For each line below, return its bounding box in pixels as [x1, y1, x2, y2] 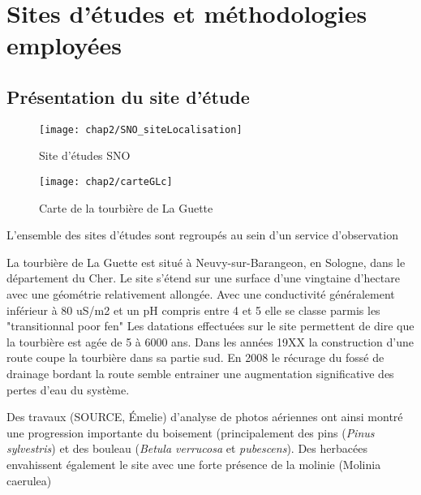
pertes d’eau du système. [6, 381, 130, 398]
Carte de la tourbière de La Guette [39, 199, 213, 216]
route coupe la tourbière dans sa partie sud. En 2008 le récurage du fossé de [6, 349, 384, 366]
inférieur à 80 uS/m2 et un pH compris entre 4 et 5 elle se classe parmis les [6, 301, 380, 318]
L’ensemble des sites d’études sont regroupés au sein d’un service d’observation [6, 226, 398, 243]
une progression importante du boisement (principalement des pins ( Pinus [6, 424, 375, 441]
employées [6, 28, 122, 62]
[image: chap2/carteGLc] [39, 176, 173, 188]
